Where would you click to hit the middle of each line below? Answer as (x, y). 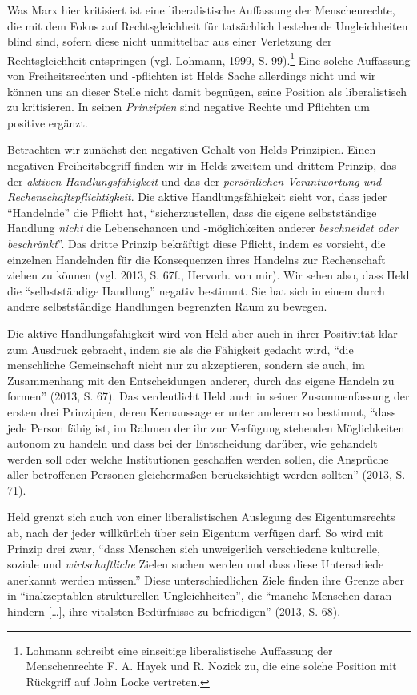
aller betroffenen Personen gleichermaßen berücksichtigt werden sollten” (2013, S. (206, 474)
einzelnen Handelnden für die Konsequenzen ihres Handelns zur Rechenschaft (196, 259)
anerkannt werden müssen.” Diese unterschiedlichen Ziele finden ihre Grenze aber (206, 579)
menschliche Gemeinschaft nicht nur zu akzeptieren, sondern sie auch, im (186, 365)
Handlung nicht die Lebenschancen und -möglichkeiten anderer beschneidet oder (203, 228)
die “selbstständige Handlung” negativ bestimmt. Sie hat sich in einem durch (196, 290)
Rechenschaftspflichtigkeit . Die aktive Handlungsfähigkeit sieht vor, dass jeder (197, 197)
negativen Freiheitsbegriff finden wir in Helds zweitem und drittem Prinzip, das (202, 165)
